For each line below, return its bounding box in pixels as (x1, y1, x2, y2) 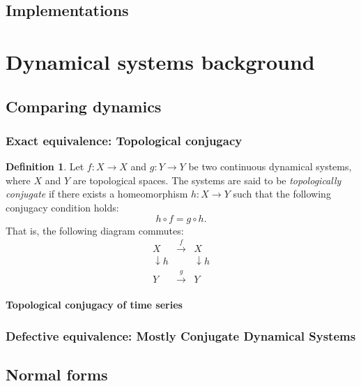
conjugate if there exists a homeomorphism (6, 186, 188, 201)
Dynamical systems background (6, 47, 315, 75)
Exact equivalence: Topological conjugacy (6, 131, 243, 149)
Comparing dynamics (6, 95, 162, 117)
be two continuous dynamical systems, (188, 159, 352, 174)
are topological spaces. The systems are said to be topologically (72, 172, 341, 187)
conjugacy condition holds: (6, 200, 119, 214)
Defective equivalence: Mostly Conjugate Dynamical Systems (6, 327, 356, 344)
